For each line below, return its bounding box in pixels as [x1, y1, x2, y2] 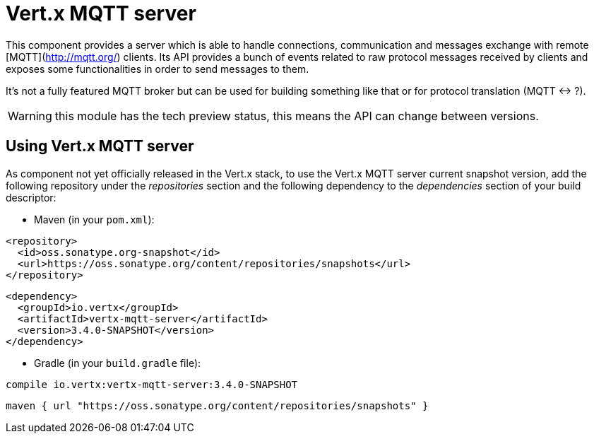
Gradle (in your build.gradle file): [34, 356, 201, 369]
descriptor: [6, 191, 57, 204]
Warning [8, 108, 52, 123]
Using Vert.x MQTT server [6, 137, 194, 156]
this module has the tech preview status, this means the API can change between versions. [54, 108, 539, 123]
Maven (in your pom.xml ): [34, 213, 155, 226]
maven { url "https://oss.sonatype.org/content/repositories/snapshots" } [6, 399, 429, 411]
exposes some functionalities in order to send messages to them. [6, 62, 309, 75]
